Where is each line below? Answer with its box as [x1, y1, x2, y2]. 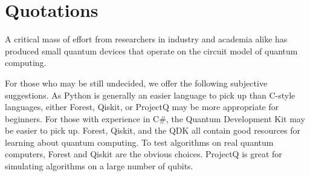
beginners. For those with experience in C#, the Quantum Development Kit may [5, 112, 305, 125]
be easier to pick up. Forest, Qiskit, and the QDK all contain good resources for [5, 124, 301, 137]
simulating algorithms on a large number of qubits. [5, 160, 193, 172]
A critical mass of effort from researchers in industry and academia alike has [5, 33, 288, 45]
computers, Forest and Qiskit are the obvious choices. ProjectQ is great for [5, 148, 282, 160]
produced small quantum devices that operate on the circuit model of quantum [5, 44, 298, 57]
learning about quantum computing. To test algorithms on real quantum [5, 135, 274, 148]
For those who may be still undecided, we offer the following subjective [5, 76, 268, 89]
